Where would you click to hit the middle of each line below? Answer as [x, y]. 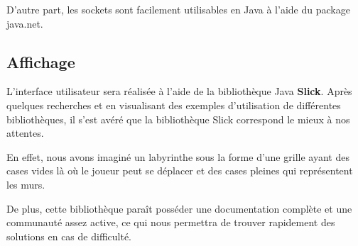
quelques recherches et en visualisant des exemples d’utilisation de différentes [174, 105]
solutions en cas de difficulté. [69, 236]
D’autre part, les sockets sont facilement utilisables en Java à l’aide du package [178, 9]
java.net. [25, 23]
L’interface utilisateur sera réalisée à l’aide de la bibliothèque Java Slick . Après [179, 91]
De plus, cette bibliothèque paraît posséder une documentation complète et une [179, 208]
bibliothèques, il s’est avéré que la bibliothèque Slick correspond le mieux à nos [178, 119]
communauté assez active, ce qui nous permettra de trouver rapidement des [171, 222]
